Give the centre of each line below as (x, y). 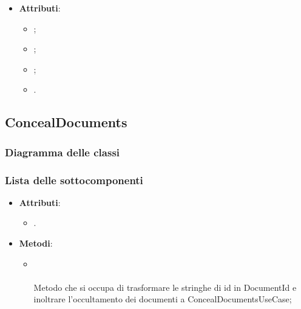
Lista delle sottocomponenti (74, 180)
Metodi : (36, 243)
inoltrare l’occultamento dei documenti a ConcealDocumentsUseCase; (163, 299)
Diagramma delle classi (63, 152)
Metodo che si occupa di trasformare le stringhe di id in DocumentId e (165, 287)
